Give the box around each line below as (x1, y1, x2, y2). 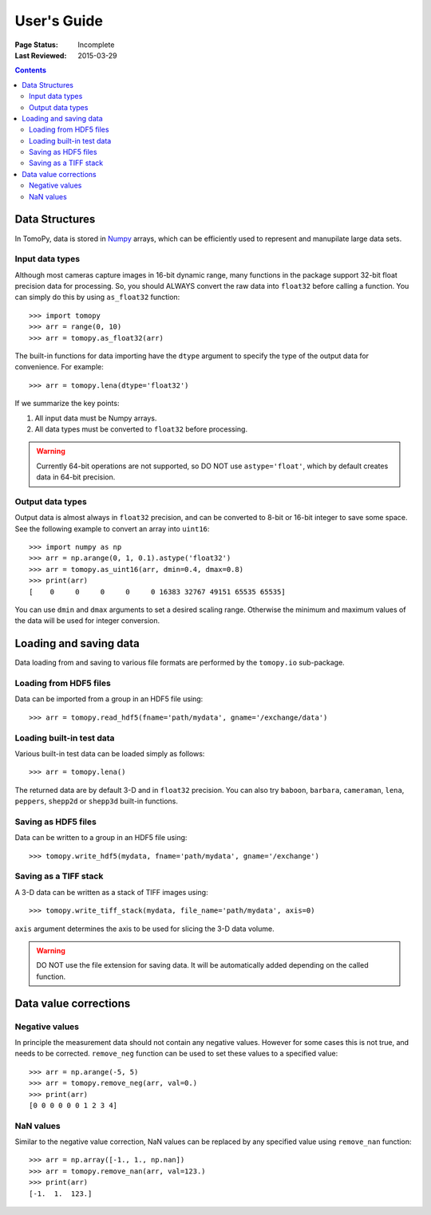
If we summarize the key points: (14, 399, 120, 408)
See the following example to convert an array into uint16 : (14, 523, 210, 534)
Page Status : (14, 40, 59, 49)
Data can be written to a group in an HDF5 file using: (14, 833, 188, 842)
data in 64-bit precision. (36, 472, 116, 482)
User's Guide (14, 12, 104, 30)
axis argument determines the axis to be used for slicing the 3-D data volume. (14, 924, 275, 933)
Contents (14, 65, 47, 75)
